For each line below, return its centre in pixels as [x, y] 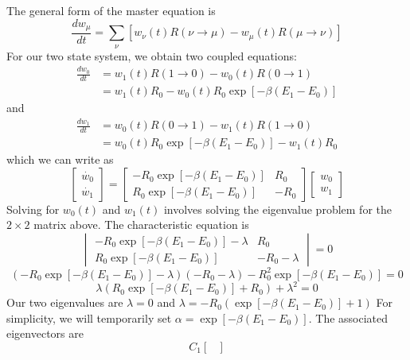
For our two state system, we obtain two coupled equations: [152, 55]
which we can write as [60, 159]
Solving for [33, 209]
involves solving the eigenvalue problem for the [277, 209]
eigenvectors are [45, 333]
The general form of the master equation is [111, 10]
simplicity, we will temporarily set [89, 317]
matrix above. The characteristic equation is [141, 225]
